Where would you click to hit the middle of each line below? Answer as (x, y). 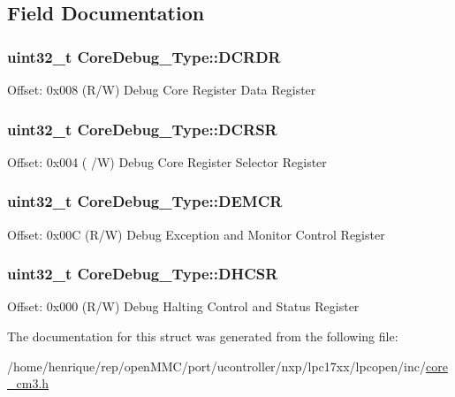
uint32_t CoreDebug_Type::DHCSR (143, 274)
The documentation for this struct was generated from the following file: (203, 336)
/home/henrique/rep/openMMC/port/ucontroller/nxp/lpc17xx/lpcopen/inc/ (216, 366)
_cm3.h (28, 383)
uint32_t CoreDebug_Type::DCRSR (142, 129)
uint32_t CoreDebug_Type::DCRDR (144, 56)
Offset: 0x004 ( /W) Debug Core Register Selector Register (167, 161)
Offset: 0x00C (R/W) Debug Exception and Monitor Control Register (196, 234)
